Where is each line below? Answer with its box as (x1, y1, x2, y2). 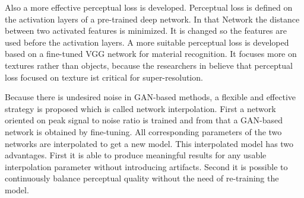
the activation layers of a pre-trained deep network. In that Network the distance (5, 12, 300, 25)
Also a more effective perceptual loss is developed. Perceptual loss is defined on (5, 1, 293, 13)
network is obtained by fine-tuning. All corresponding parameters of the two (5, 125, 282, 138)
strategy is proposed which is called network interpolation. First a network (5, 102, 276, 114)
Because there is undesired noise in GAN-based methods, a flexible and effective (5, 91, 296, 103)
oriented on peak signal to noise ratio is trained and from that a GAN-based (5, 114, 283, 126)
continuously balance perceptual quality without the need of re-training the (5, 172, 279, 184)
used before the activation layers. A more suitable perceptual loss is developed (5, 36, 289, 48)
